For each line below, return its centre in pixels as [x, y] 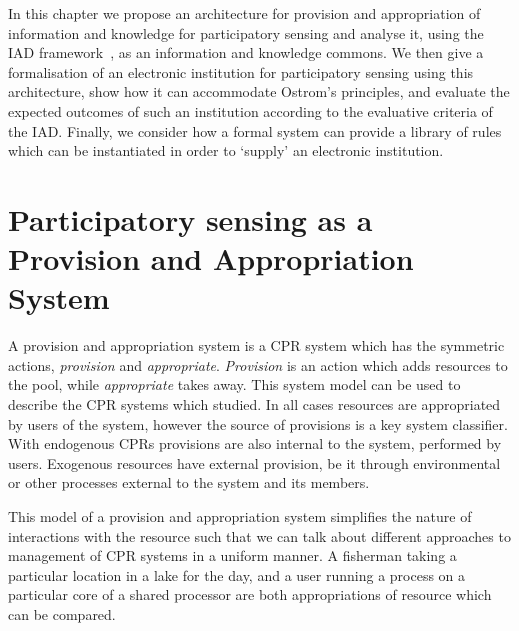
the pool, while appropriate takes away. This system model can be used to [234, 384]
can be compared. [62, 613]
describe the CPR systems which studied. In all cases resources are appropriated [254, 404]
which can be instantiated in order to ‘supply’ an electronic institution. [226, 150]
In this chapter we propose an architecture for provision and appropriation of [244, 13]
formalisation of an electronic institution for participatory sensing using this [241, 71]
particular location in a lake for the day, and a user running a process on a [237, 574]
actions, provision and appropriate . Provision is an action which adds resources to [258, 364]
